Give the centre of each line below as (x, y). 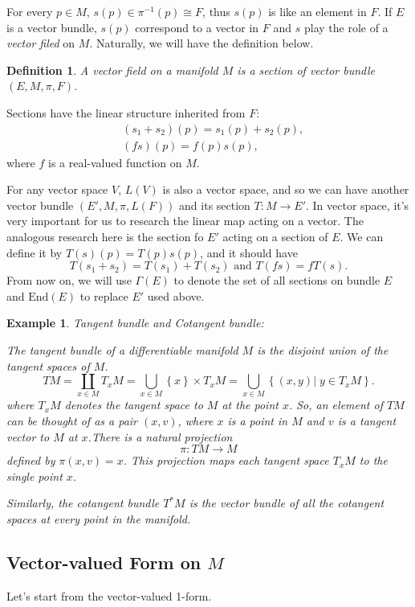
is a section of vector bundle (306, 70)
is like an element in (317, 11)
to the (373, 460)
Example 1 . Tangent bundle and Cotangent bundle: (135, 323)
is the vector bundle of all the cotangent (287, 503)
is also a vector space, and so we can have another (286, 189)
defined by (31, 460)
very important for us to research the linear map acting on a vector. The (185, 221)
